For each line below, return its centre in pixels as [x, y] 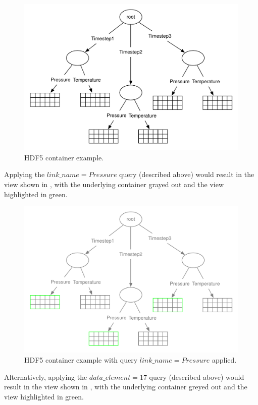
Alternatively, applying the [46, 377]
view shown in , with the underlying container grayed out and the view [114, 184]
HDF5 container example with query [81, 360]
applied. [224, 360]
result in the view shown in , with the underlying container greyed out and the [126, 387]
